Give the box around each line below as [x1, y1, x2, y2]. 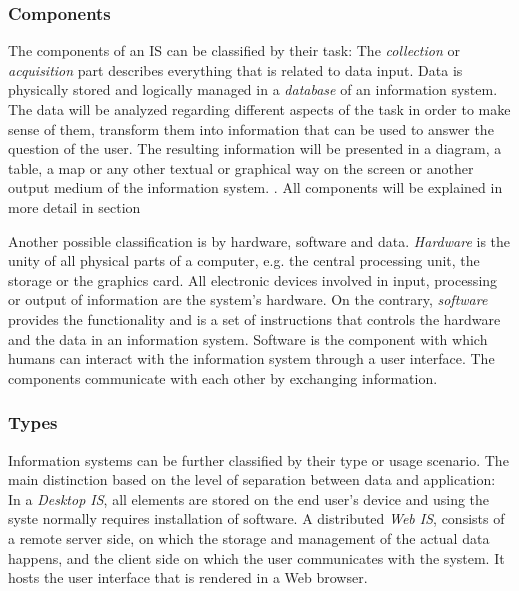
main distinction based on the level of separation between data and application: [8, 469, 496, 490]
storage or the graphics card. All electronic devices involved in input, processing [8, 269, 498, 290]
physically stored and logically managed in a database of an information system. [8, 79, 498, 100]
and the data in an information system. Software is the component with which [8, 328, 488, 349]
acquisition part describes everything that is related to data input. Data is [8, 59, 463, 80]
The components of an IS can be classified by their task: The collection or [8, 40, 460, 61]
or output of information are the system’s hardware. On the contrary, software [8, 289, 488, 310]
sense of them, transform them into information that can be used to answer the [8, 118, 494, 139]
